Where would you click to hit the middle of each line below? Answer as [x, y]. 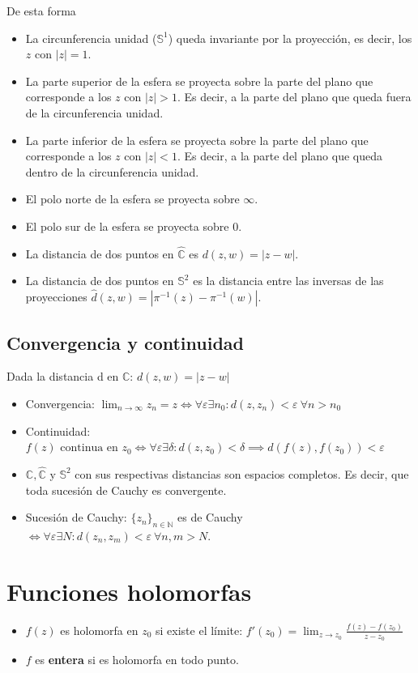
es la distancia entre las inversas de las [288, 281]
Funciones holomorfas [129, 591]
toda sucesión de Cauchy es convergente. [126, 490]
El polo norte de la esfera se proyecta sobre [132, 199]
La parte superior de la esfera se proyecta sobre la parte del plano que [199, 81]
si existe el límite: [199, 630]
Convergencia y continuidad [126, 342]
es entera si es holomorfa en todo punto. [137, 660]
